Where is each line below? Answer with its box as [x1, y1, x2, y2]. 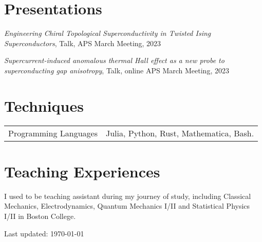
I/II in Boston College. [4, 210, 76, 221]
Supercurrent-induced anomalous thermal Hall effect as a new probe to [4, 55, 224, 66]
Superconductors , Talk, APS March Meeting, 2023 [4, 37, 161, 48]
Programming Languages [8, 127, 98, 139]
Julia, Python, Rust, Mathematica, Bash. [105, 127, 254, 139]
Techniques [4, 95, 84, 116]
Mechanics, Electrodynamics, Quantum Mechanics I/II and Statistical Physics [4, 200, 250, 211]
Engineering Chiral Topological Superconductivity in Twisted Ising [4, 28, 211, 38]
